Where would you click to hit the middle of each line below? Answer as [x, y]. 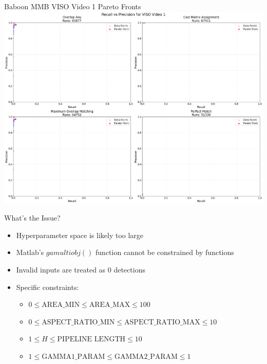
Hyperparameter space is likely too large [80, 235]
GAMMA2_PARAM [146, 357]
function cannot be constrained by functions [165, 252]
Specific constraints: [47, 287]
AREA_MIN [61, 305]
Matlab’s [30, 252]
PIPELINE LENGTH [91, 340]
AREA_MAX [110, 305]
